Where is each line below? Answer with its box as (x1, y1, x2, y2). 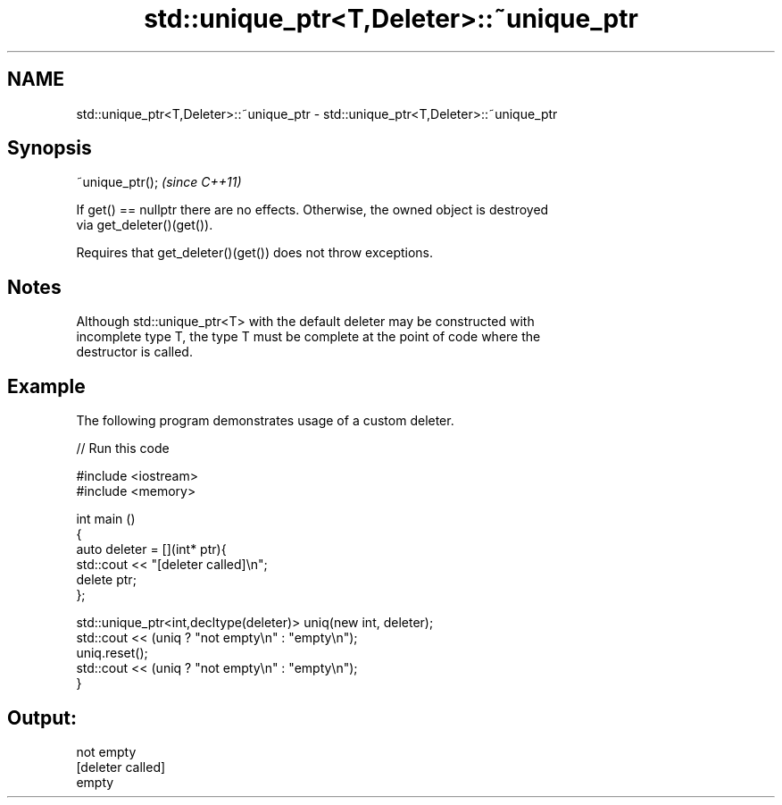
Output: (7, 706, 77, 729)
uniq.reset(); (76, 645, 148, 661)
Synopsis (7, 137, 92, 160)
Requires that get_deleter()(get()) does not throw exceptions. (76, 245, 434, 261)
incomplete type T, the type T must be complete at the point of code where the (76, 329, 541, 345)
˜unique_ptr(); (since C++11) (76, 174, 242, 190)
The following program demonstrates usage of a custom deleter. (76, 413, 454, 429)
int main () (76, 511, 136, 527)
